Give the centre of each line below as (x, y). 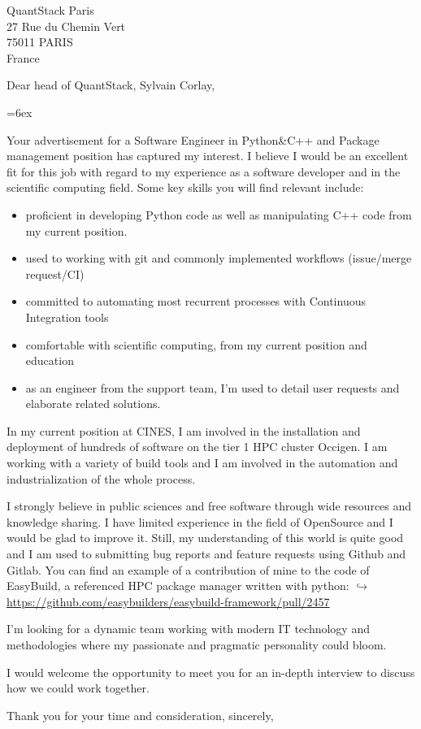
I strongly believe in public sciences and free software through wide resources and (209, 506)
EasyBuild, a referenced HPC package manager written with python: (178, 586)
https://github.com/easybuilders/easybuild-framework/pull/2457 (168, 601)
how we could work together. (78, 688)
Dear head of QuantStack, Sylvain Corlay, (111, 85)
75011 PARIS (40, 42)
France (23, 57)
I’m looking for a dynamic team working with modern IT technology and (188, 629)
